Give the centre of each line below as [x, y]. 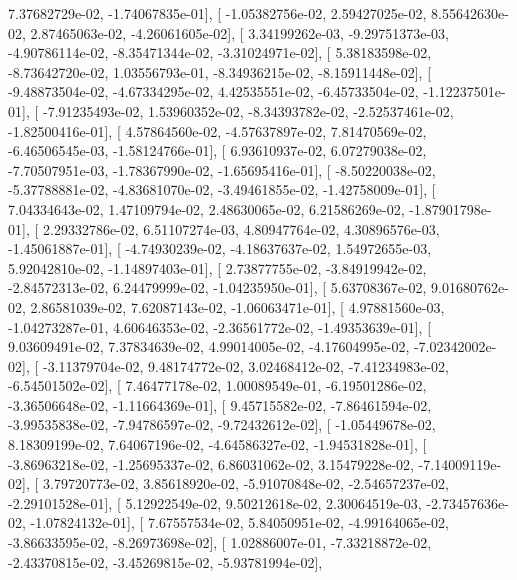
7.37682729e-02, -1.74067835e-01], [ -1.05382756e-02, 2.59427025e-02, [217, 13]
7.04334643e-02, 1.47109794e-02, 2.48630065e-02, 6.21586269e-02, [206, 208]
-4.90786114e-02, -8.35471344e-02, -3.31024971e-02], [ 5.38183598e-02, [220, 52]
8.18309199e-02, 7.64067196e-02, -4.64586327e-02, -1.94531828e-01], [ [217, 444]
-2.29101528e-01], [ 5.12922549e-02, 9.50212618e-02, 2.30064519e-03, [215, 502]
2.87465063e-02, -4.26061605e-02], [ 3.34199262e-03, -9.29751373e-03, [239, 32]
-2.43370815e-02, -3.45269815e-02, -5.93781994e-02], [165, 561]
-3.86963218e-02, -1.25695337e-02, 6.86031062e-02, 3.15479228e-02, [211, 463]
